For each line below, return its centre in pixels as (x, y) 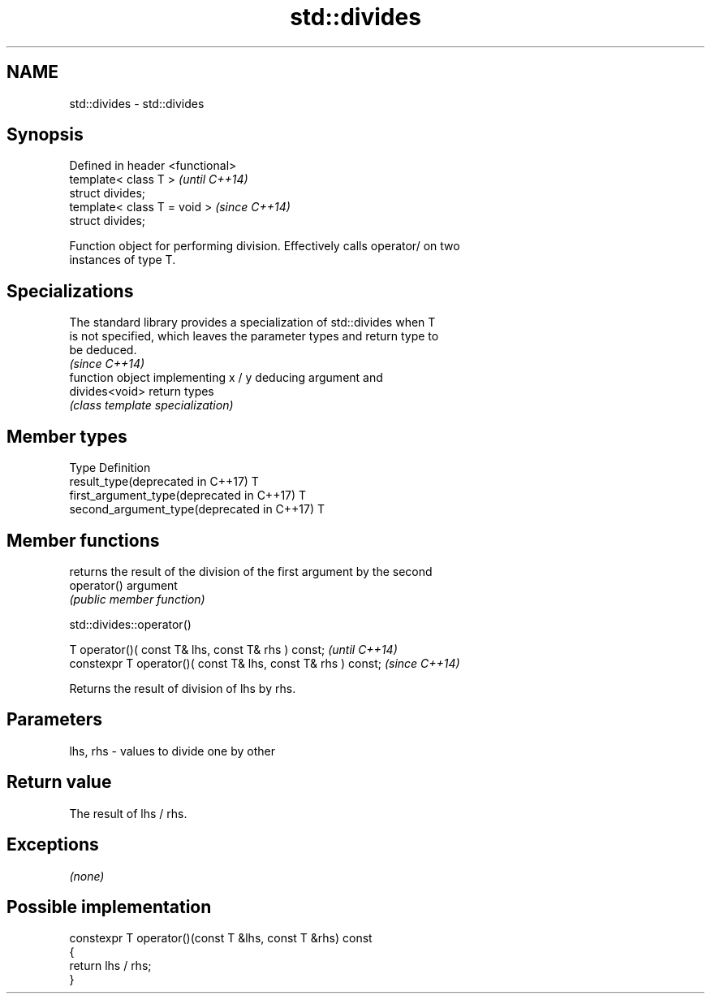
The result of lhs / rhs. (128, 813)
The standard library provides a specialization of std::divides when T (252, 323)
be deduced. (103, 350)
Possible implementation (109, 907)
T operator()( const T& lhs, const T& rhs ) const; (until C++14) (233, 649)
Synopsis (45, 135)
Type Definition (110, 468)
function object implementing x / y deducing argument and (226, 378)
